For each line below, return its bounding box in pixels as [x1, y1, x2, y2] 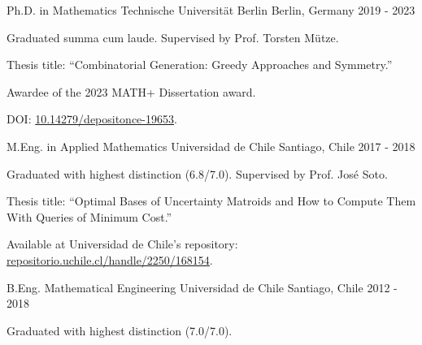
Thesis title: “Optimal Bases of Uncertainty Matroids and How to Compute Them [7, 192, 416, 209]
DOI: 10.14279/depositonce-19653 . [7, 110, 177, 127]
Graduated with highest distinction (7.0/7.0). [7, 321, 233, 339]
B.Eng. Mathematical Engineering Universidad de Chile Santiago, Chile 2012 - [7, 278, 398, 295]
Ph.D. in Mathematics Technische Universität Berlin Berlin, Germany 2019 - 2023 [7, 2, 415, 18]
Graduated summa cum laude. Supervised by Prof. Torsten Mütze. [7, 28, 339, 45]
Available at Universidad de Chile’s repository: [7, 235, 238, 252]
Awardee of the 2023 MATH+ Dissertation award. [7, 83, 256, 100]
